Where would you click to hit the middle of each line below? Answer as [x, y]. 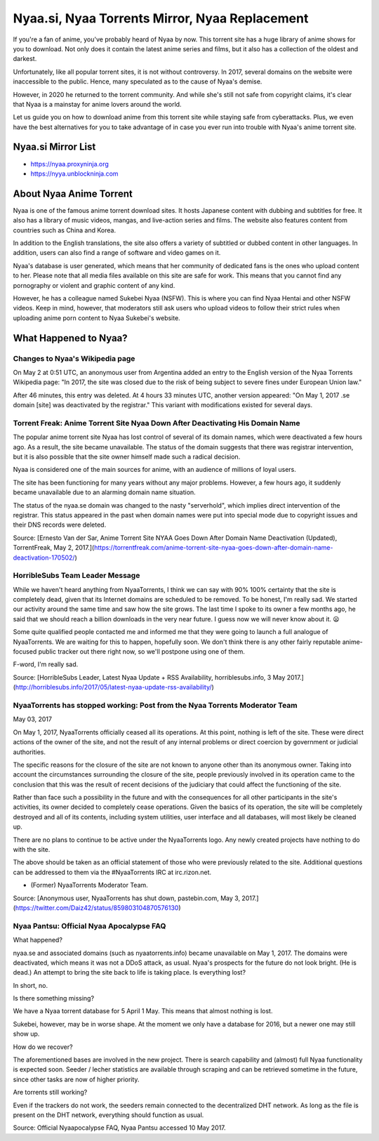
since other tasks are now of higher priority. [76, 1079]
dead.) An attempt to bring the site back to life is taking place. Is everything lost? [129, 972]
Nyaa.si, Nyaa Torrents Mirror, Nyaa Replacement [161, 18]
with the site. [32, 850]
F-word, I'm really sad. [46, 664]
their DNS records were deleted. [60, 525]
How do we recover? [43, 1047]
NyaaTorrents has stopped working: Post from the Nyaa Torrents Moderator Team [155, 705]
